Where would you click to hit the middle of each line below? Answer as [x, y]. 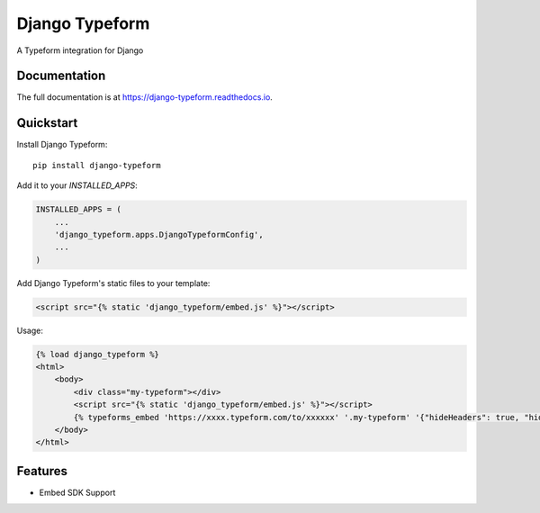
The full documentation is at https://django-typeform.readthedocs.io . [145, 97]
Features [42, 471]
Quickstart [47, 123]
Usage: [30, 330]
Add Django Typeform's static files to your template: [113, 283]
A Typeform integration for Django [80, 50]
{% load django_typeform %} [97, 354]
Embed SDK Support [77, 492]
